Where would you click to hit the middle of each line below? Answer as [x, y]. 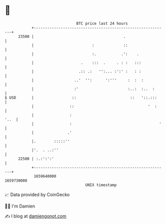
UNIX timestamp [101, 185]
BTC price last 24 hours [102, 23]
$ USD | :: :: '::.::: [81, 98]
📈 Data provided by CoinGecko [37, 195]
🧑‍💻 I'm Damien [20, 206]
